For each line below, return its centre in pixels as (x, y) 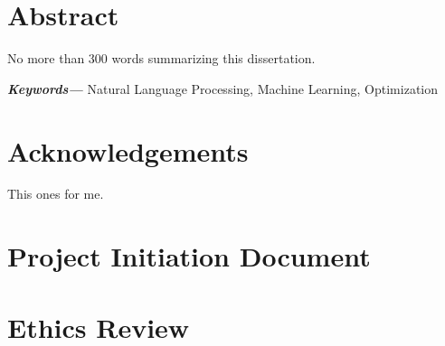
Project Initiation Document (189, 256)
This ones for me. (56, 194)
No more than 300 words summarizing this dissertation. (161, 58)
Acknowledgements (128, 150)
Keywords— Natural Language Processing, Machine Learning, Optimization (223, 88)
